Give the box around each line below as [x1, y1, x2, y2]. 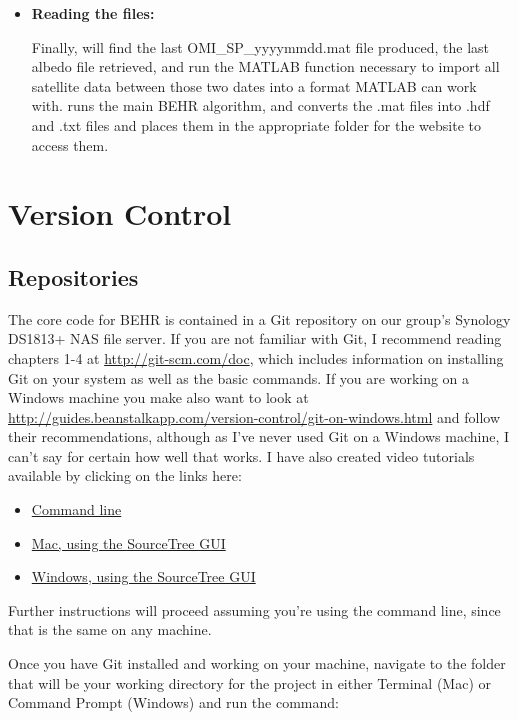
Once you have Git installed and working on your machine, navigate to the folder [8, 653, 506, 674]
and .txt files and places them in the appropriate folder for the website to [31, 114, 481, 135]
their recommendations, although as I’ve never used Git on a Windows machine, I [8, 426, 510, 447]
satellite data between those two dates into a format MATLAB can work [31, 75, 477, 96]
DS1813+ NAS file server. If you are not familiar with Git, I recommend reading [8, 328, 502, 349]
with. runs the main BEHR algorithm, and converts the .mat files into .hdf [31, 95, 490, 116]
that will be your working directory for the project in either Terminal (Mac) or [8, 672, 491, 693]
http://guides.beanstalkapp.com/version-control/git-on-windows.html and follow [8, 406, 501, 427]
